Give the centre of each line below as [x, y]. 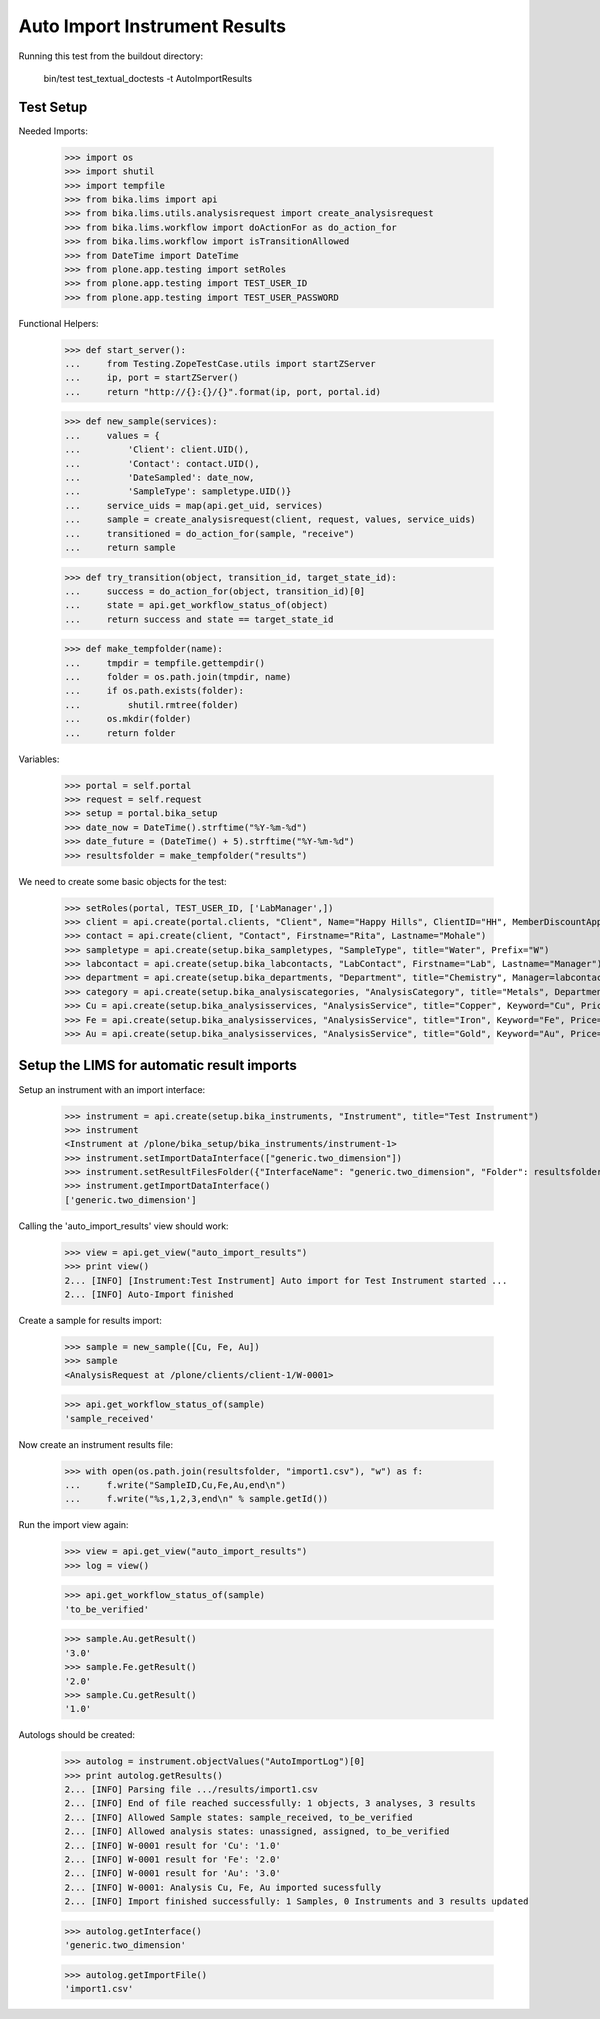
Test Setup [53, 106]
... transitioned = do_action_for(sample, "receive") [209, 533]
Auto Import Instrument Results [152, 26]
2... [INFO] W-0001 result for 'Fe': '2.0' [173, 1859]
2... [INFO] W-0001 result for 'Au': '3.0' [173, 1873]
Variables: [39, 759]
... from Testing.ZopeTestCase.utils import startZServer [220, 364]
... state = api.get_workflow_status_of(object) [196, 605]
